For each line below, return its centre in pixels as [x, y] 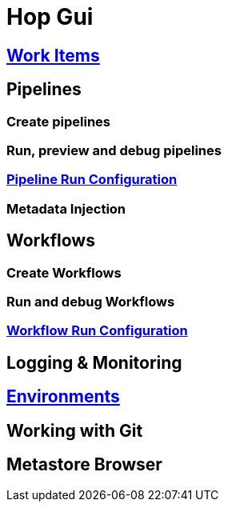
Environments [63, 397]
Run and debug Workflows [91, 301]
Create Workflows [64, 272]
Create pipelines [58, 121]
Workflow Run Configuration [97, 331]
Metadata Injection [66, 208]
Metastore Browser [84, 464]
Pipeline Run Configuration [92, 180]
